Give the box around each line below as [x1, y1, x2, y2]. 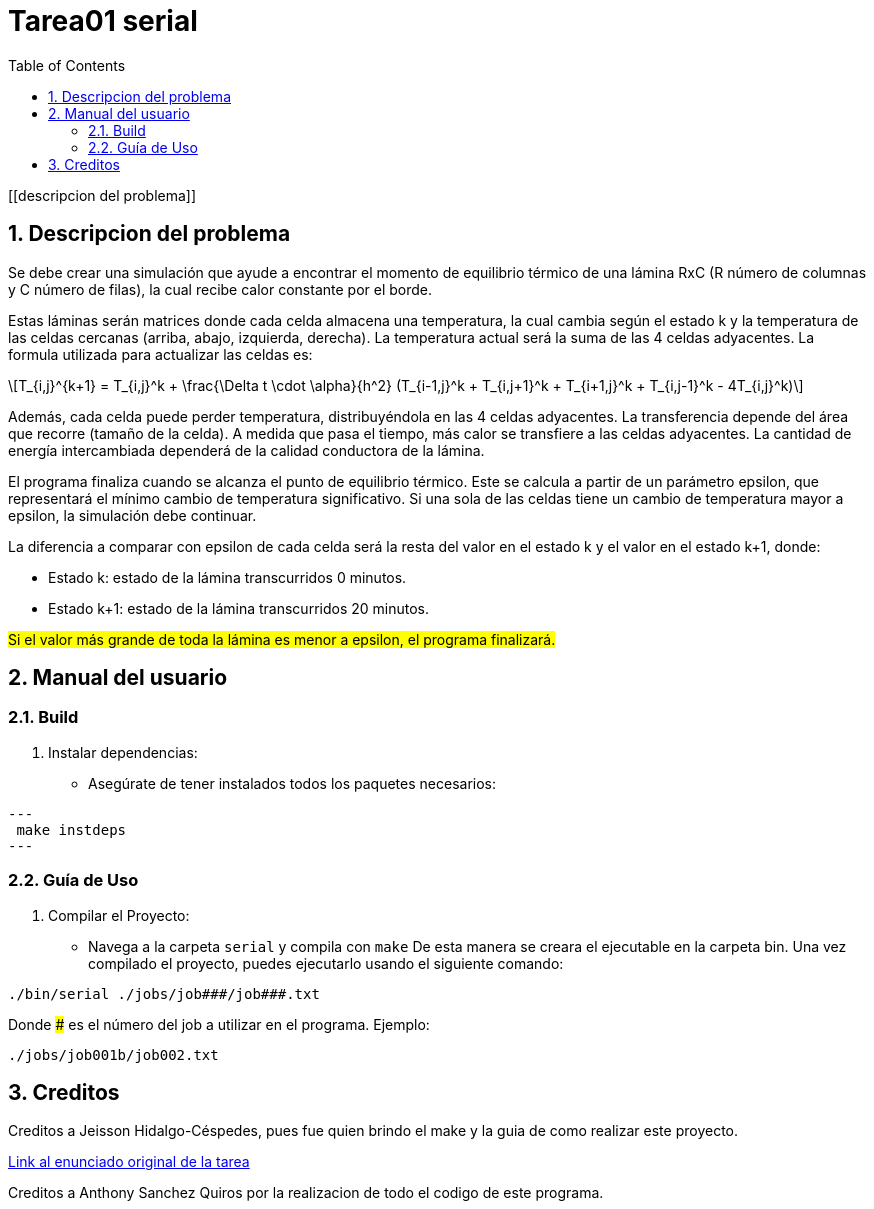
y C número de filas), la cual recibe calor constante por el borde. [8, 280, 432, 298]
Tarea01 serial [8, 4, 198, 38]
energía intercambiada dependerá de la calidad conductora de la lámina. [8, 441, 485, 459]
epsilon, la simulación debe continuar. [8, 506, 257, 524]
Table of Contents [8, 56, 126, 74]
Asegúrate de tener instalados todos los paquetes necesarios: [88, 774, 496, 792]
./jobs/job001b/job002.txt [8, 1046, 219, 1063]
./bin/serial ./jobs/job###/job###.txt [8, 985, 320, 1002]
